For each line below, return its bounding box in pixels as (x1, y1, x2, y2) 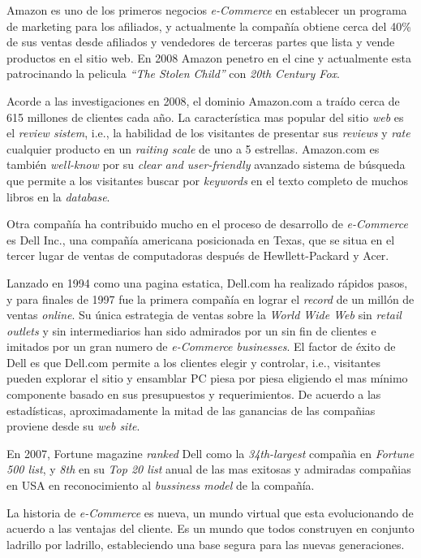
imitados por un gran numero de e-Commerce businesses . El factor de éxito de (6, 338, 396, 355)
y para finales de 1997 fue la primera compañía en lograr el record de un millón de (6, 290, 415, 307)
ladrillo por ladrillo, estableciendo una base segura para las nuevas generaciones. (6, 535, 405, 552)
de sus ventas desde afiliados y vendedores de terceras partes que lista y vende (6, 33, 395, 50)
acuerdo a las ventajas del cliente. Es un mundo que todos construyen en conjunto (6, 520, 415, 537)
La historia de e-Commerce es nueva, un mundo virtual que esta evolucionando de (6, 504, 414, 521)
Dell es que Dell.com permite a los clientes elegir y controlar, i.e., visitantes (6, 353, 380, 370)
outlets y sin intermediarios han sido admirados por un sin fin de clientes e (6, 322, 376, 339)
